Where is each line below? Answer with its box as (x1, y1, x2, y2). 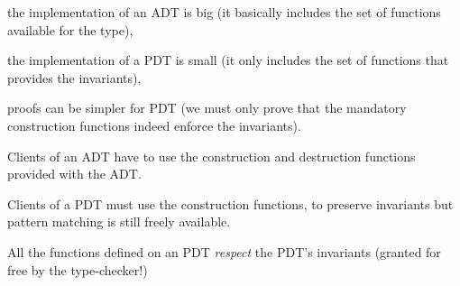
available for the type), (7, 20, 133, 39)
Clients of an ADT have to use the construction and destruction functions (7, 146, 416, 165)
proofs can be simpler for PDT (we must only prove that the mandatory (7, 98, 407, 117)
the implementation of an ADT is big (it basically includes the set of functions (7, 3, 441, 21)
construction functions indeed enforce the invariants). (7, 115, 301, 134)
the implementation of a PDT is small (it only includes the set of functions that (7, 51, 449, 69)
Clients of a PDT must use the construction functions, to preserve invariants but (7, 194, 454, 213)
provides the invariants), (7, 68, 142, 87)
